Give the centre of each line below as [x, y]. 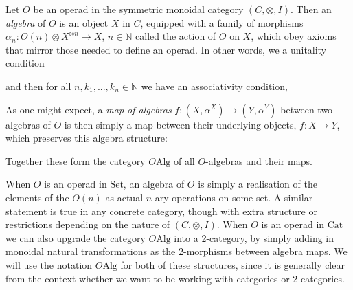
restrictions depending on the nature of [88, 224]
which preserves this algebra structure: [87, 138]
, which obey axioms [294, 36]
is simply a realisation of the [258, 184]
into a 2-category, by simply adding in [254, 237]
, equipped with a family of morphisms [222, 22]
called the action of [176, 36]
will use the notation [49, 264]
